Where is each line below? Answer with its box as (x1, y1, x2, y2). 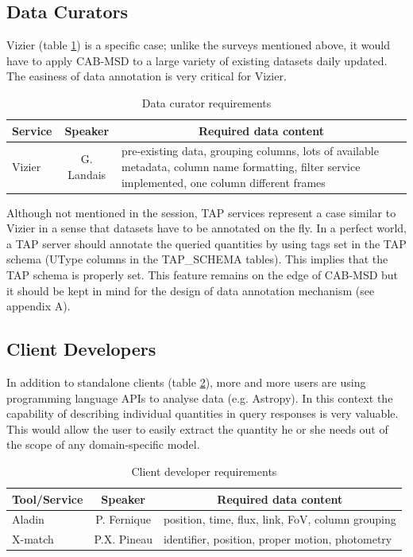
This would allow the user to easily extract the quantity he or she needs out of (6, 420, 388, 437)
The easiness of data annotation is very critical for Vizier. (6, 68, 287, 84)
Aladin (12, 511, 44, 528)
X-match (12, 531, 54, 547)
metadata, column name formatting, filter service (121, 158, 361, 175)
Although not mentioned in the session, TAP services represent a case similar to (6, 204, 396, 220)
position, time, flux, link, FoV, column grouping (163, 511, 396, 528)
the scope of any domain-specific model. (6, 436, 200, 453)
